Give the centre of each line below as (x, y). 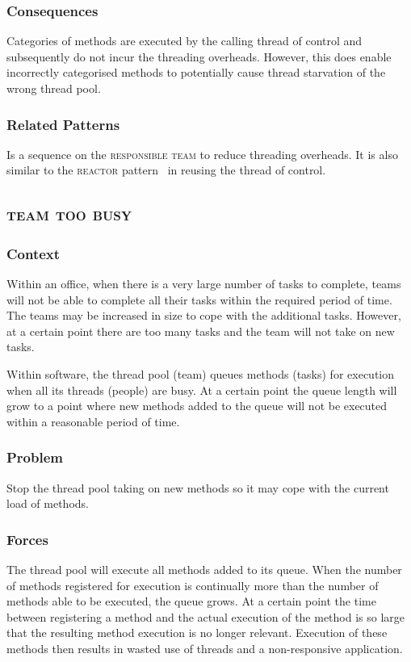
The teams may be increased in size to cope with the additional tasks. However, (204, 315)
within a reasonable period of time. (93, 421)
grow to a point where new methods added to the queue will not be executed (197, 406)
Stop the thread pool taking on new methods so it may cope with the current (198, 487)
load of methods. (48, 503)
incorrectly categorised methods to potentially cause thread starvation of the (196, 72)
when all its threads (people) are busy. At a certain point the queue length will (202, 390)
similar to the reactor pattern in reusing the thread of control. (166, 170)
